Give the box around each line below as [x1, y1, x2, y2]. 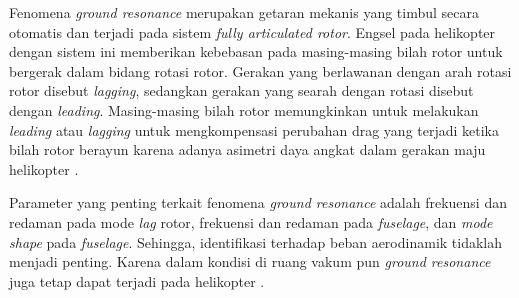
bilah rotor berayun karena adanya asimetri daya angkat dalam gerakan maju [9, 139, 486, 160]
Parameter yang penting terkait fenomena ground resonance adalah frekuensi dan [9, 192, 507, 213]
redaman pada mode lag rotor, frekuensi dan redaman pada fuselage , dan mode [9, 211, 493, 232]
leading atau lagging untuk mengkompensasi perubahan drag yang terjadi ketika [9, 119, 500, 140]
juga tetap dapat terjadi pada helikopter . [9, 270, 265, 291]
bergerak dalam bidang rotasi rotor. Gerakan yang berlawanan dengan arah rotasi [9, 60, 512, 81]
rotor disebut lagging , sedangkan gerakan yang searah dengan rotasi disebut [9, 80, 474, 101]
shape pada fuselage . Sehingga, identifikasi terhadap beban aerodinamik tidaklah [9, 231, 503, 252]
